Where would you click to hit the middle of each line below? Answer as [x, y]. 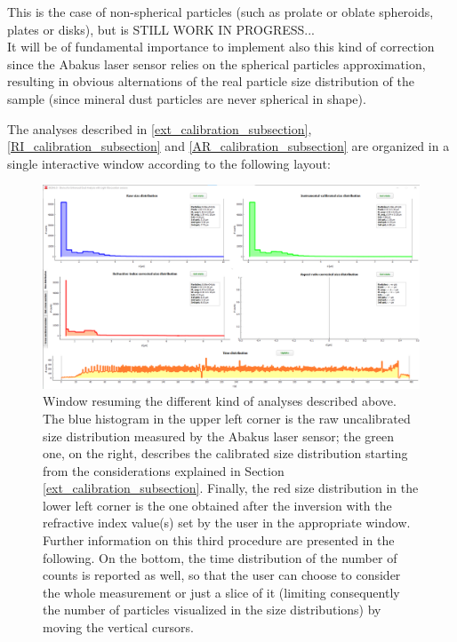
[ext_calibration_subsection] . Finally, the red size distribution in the [231, 488]
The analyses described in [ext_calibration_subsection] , [160, 128]
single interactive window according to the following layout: [169, 163]
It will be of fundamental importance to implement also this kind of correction [221, 47]
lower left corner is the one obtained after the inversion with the [217, 505]
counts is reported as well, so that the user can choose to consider [222, 575]
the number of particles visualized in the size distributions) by [212, 610]
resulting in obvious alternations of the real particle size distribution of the [211, 81]
